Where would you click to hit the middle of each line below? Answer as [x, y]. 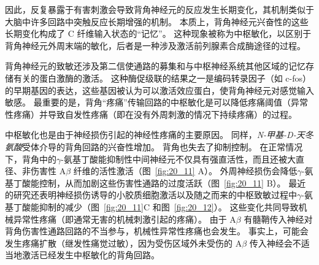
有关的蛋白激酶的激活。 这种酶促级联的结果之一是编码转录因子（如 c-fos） [162, 78]
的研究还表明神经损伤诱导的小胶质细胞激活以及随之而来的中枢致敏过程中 [151, 195]
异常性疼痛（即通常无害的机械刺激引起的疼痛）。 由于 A [125, 219]
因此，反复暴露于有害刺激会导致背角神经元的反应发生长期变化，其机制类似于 [159, 9]
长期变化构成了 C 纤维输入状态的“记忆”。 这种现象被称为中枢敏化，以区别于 [158, 33]
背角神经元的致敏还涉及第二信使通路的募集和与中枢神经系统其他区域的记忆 [155, 66]
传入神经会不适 [279, 243]
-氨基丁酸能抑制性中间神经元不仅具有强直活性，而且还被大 [178, 159]
